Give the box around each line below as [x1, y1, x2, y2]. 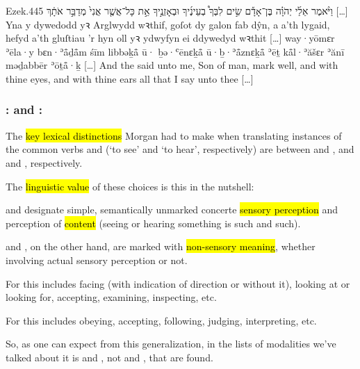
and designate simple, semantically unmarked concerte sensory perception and [6, 202, 338, 217]
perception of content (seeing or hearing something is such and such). [6, 215, 301, 230]
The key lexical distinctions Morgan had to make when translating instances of [6, 128, 342, 142]
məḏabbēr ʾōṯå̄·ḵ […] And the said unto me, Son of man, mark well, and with [6, 58, 338, 72]
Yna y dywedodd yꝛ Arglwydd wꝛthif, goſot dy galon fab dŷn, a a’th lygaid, [6, 17, 330, 31]
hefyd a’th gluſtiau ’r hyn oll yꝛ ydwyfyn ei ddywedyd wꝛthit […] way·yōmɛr [6, 31, 335, 45]
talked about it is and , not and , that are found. [6, 350, 213, 364]
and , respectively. [6, 155, 83, 170]
